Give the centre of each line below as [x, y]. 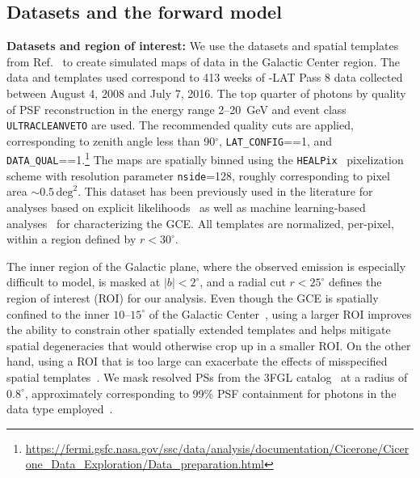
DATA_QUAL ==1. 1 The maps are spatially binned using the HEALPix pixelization [205, 159]
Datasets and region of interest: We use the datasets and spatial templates [203, 46]
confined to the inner [58, 313]
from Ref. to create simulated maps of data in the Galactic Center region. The [204, 61]
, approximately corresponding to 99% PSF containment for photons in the [210, 393]
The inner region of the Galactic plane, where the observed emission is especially [206, 266]
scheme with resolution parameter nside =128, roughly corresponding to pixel [198, 175]
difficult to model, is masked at [84, 282]
